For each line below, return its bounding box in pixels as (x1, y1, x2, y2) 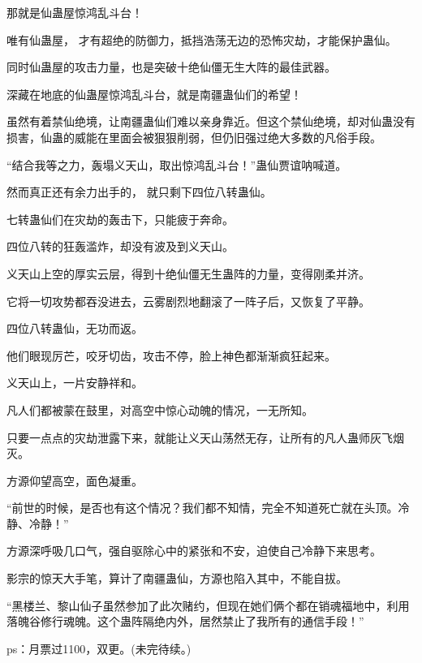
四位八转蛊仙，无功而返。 (6, 320, 143, 337)
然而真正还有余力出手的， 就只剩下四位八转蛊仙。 (6, 183, 272, 200)
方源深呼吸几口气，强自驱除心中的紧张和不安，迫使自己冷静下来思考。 (6, 542, 381, 559)
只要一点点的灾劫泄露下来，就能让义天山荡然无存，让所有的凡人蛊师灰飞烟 (6, 428, 404, 446)
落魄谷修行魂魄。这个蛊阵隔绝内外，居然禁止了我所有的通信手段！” (6, 613, 364, 630)
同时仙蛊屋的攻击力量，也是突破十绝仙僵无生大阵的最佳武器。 (6, 58, 336, 75)
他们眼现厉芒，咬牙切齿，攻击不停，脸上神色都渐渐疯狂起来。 (6, 347, 336, 364)
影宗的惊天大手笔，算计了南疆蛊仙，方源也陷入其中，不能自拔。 (6, 570, 347, 587)
